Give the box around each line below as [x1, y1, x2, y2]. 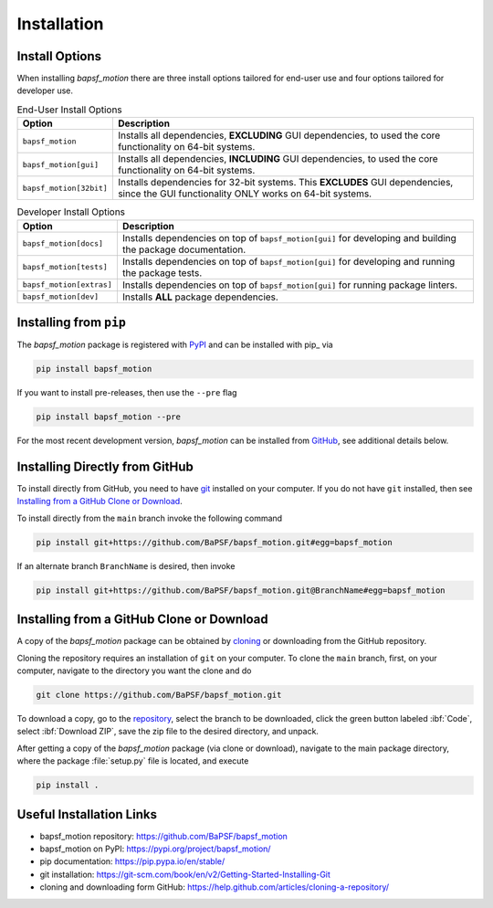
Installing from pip [16, 315, 127, 331]
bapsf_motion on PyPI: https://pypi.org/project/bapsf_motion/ [39, 843, 271, 854]
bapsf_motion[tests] [22, 262, 109, 272]
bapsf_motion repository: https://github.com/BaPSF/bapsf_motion [39, 830, 288, 841]
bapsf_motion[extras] [22, 280, 113, 290]
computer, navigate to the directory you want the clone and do [16, 665, 252, 676]
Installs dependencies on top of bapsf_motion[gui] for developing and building [121, 231, 456, 244]
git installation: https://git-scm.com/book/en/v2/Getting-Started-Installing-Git [39, 869, 330, 880]
